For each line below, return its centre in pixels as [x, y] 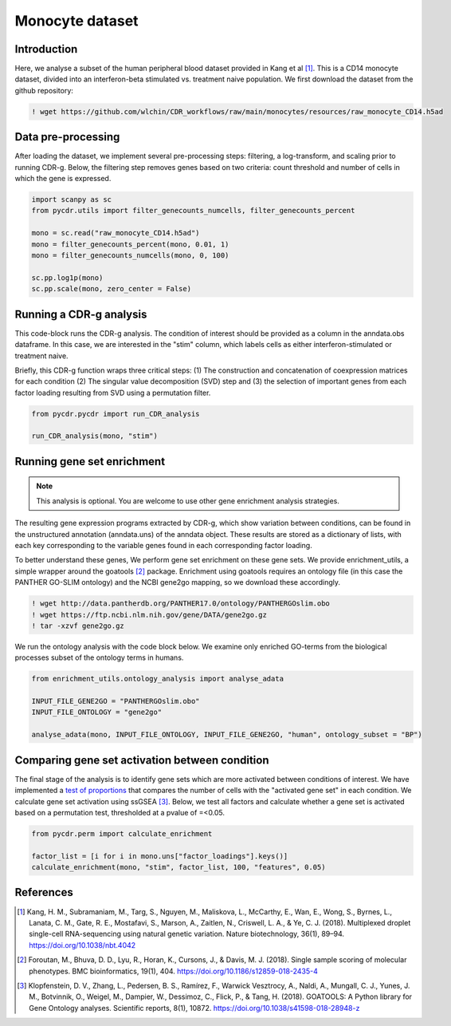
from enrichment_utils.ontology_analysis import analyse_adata [158, 679]
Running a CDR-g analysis [81, 314]
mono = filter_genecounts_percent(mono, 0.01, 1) [130, 244]
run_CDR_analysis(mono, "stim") [95, 436]
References [44, 892]
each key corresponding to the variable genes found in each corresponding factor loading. [163, 545]
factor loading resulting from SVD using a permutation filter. [113, 393]
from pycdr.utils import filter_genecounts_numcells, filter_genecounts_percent [193, 211]
